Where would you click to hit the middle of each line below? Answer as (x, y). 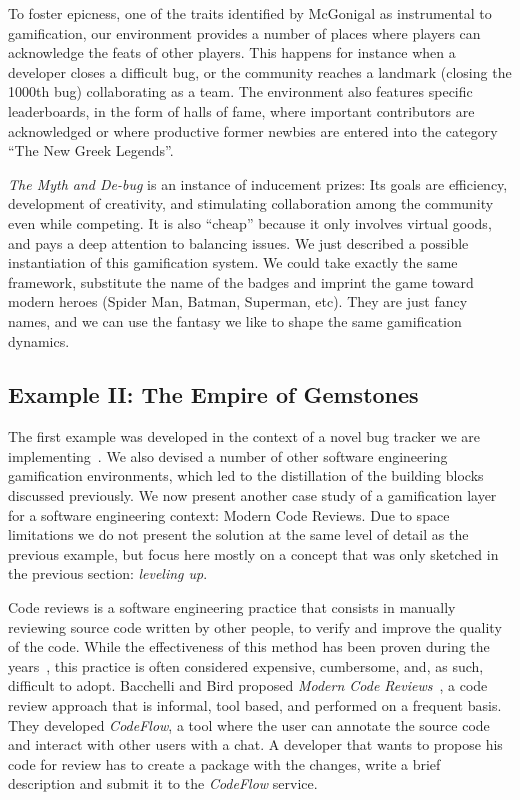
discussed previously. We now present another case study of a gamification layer (252, 495)
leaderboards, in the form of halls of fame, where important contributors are (241, 110)
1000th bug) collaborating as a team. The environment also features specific (240, 91)
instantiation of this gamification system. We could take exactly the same (233, 262)
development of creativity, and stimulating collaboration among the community (251, 203)
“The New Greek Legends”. (91, 150)
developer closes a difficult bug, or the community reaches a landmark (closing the (260, 71)
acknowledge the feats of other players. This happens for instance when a (232, 52)
